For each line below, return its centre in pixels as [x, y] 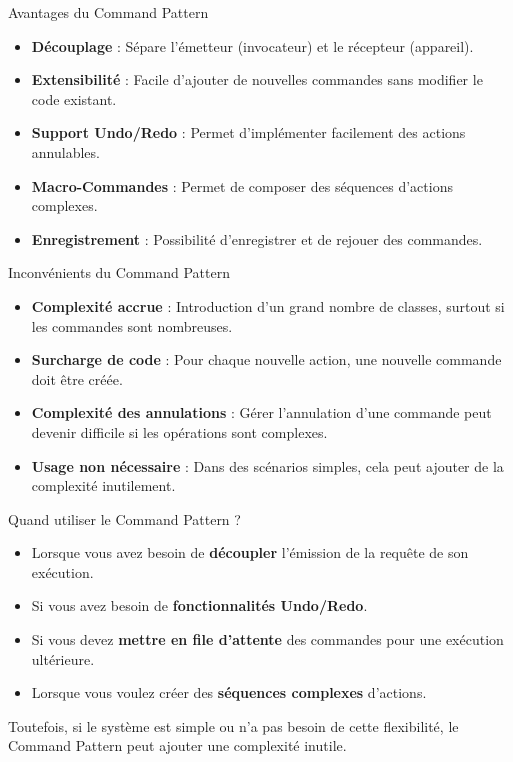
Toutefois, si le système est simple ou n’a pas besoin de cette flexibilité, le [233, 725]
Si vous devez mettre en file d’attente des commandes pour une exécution [267, 639]
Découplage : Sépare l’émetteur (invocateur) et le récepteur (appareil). [252, 45]
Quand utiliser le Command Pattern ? [124, 518]
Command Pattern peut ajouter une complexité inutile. [177, 745]
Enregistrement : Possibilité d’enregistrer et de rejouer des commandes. [257, 238]
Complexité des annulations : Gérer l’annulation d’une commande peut [261, 412]
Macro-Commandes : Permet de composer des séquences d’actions [242, 185]
